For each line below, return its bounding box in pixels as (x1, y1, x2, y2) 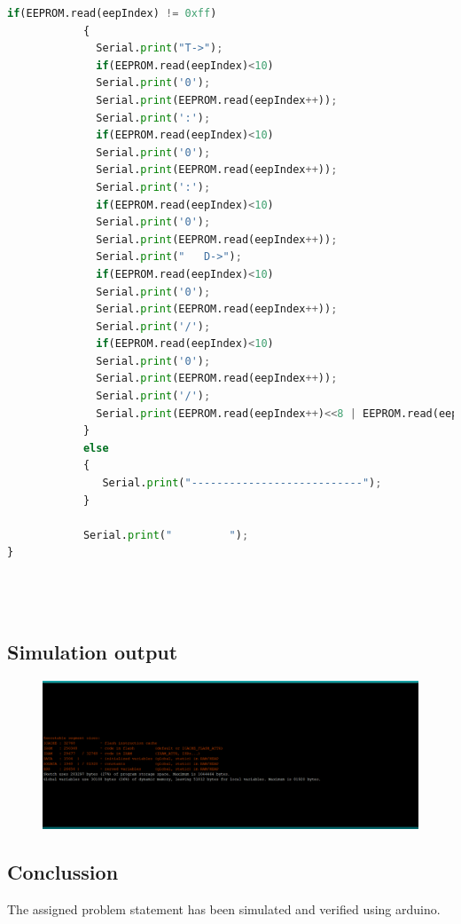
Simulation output (7, 638, 178, 666)
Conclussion (7, 858, 119, 886)
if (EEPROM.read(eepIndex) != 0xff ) (7, 7, 217, 20)
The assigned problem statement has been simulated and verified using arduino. (7, 900, 441, 919)
